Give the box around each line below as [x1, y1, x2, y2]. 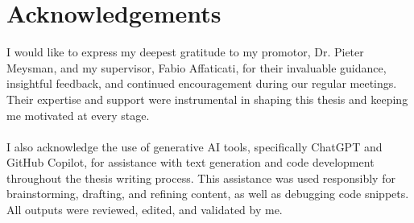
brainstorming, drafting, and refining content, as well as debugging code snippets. [6, 185, 409, 202]
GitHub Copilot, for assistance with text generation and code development [6, 154, 375, 171]
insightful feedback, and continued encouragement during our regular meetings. [6, 75, 397, 92]
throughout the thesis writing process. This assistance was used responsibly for [6, 169, 395, 186]
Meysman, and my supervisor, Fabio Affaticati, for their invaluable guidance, [6, 59, 387, 76]
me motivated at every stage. [6, 106, 150, 123]
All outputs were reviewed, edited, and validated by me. [6, 201, 283, 218]
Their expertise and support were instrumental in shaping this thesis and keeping [6, 90, 408, 107]
